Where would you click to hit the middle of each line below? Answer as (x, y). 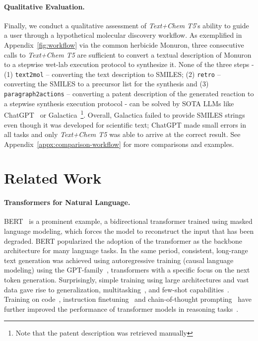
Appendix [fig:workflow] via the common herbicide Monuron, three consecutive (124, 44)
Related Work (53, 178)
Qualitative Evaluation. (44, 6)
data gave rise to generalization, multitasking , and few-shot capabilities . (117, 289)
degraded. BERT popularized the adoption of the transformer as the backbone (123, 240)
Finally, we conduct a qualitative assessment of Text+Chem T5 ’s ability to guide (127, 25)
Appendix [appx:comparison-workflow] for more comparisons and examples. (119, 144)
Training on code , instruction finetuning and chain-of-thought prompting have (128, 299)
